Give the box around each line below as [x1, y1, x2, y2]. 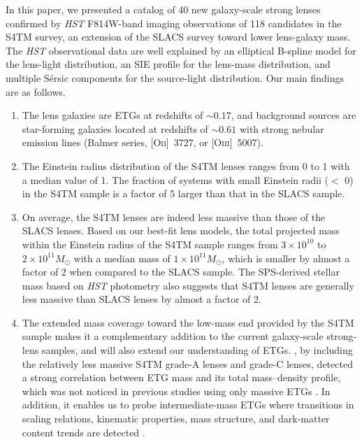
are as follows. [6, 84, 66, 99]
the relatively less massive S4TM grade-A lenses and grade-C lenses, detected [22, 356, 353, 371]
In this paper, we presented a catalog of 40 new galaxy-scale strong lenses [6, 2, 321, 16]
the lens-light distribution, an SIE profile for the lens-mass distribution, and [6, 57, 331, 71]
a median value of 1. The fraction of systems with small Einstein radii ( [22, 172, 328, 187]
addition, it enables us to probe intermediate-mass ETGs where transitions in [22, 397, 354, 412]
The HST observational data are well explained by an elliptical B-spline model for [6, 43, 356, 57]
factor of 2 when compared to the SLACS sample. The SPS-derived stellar [22, 264, 340, 279]
